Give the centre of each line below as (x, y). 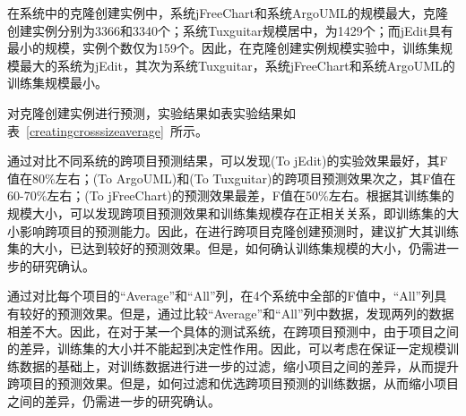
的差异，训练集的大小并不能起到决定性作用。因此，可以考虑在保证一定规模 (227, 348)
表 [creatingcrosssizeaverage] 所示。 (108, 130)
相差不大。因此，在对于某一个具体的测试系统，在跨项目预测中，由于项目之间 (233, 331)
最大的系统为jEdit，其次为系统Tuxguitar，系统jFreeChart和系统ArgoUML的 (237, 65)
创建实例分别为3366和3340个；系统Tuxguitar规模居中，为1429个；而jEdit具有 (230, 30)
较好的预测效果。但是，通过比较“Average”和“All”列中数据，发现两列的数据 (237, 313)
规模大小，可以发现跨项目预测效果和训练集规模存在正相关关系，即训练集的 (227, 212)
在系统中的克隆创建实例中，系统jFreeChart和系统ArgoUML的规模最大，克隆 (228, 13)
